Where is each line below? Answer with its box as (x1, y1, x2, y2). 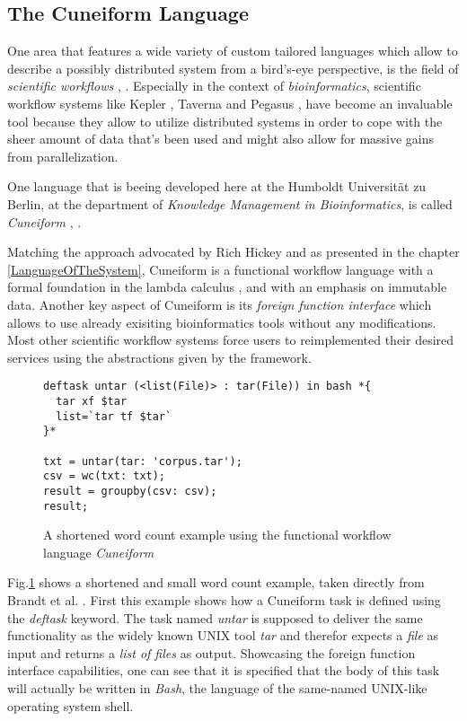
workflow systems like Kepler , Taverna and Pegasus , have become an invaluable (7, 93, 453, 112)
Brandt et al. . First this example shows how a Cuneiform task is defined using (7, 590, 441, 609)
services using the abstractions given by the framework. (7, 347, 312, 366)
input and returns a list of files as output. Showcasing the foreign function (7, 643, 416, 662)
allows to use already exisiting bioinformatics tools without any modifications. (7, 312, 436, 331)
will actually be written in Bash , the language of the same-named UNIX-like (7, 678, 427, 697)
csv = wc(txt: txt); (43, 470, 166, 483)
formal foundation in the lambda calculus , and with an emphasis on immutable (7, 277, 447, 296)
